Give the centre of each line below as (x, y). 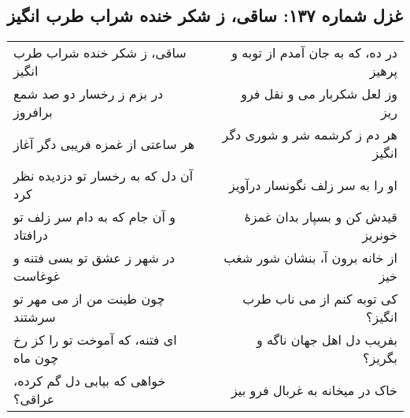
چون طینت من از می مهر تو (89, 299)
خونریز (380, 235)
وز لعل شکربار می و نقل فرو (319, 94)
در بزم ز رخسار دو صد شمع (89, 94)
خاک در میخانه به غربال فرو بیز (314, 390)
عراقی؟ (34, 399)
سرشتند (35, 317)
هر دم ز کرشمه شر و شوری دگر (310, 135)
